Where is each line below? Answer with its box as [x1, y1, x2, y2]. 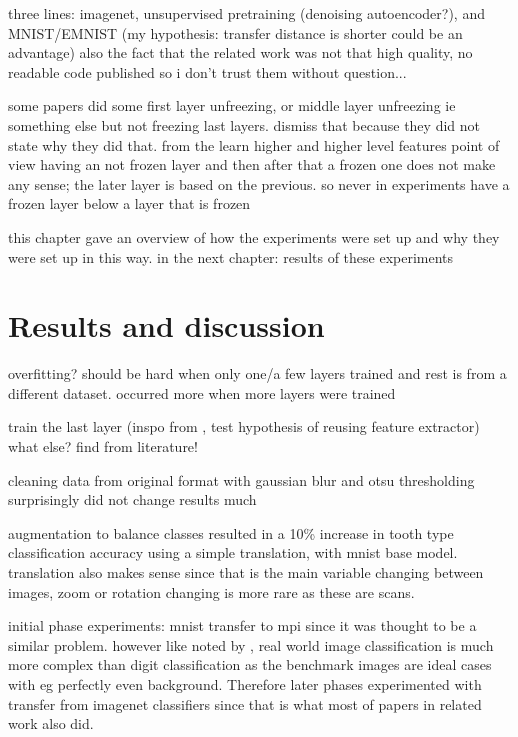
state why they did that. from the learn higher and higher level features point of [8, 134, 500, 155]
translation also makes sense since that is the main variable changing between [8, 562, 484, 582]
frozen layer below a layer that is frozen [8, 193, 251, 214]
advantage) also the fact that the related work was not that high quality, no [8, 42, 473, 63]
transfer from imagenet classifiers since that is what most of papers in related [8, 693, 482, 714]
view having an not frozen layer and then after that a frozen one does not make [8, 154, 496, 175]
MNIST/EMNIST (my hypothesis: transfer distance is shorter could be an [8, 22, 463, 43]
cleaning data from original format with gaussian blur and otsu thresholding [8, 469, 475, 490]
